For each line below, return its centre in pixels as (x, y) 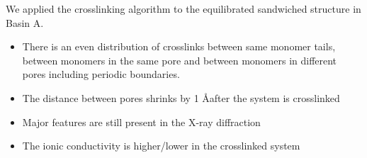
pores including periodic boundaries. (101, 74)
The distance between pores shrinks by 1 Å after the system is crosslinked (181, 97)
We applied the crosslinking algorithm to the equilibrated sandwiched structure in (183, 9)
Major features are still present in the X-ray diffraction (141, 122)
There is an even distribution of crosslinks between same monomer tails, (179, 46)
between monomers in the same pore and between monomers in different (180, 60)
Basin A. (25, 22)
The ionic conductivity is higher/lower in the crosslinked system (161, 146)
